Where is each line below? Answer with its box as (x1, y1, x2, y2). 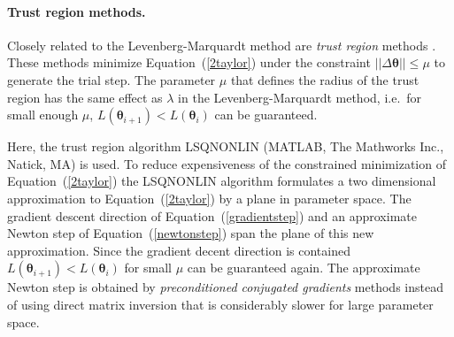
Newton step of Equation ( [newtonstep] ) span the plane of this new (7, 224, 374, 242)
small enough (7, 105, 79, 124)
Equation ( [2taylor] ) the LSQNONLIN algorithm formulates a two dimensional (7, 172, 436, 190)
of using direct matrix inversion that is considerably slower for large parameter (7, 295, 434, 313)
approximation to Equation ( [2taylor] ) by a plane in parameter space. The (7, 188, 412, 207)
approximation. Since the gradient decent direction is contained (7, 241, 350, 259)
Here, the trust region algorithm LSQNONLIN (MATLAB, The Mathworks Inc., (7, 137, 444, 156)
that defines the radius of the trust (230, 70, 419, 88)
